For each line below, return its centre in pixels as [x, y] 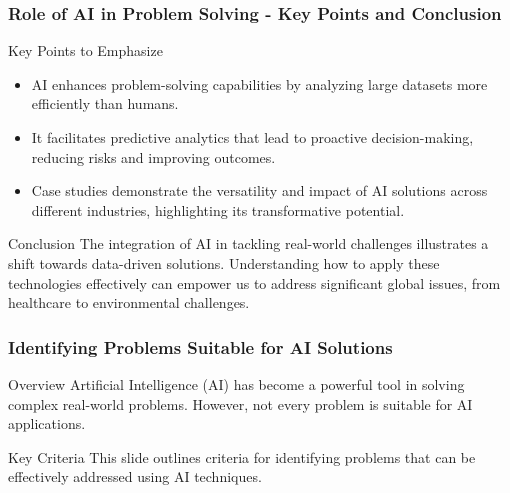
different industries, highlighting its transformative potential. [218, 209]
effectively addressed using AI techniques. [135, 476]
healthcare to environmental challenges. [129, 302]
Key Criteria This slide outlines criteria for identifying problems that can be [242, 456]
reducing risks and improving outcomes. [153, 156]
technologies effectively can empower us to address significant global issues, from [254, 282]
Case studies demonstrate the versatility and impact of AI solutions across [259, 190]
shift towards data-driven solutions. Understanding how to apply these [224, 262]
